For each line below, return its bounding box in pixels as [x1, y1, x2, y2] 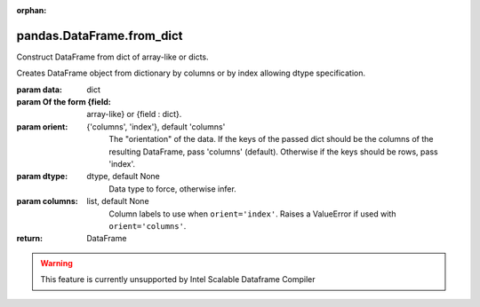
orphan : [16, 5, 47, 15]
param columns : [16, 196, 79, 207]
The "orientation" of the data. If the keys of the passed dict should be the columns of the [108, 134, 434, 145]
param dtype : [16, 171, 68, 182]
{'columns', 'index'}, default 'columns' [86, 121, 226, 132]
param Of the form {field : [16, 97, 111, 107]
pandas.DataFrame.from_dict [16, 28, 183, 43]
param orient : [16, 121, 68, 132]
